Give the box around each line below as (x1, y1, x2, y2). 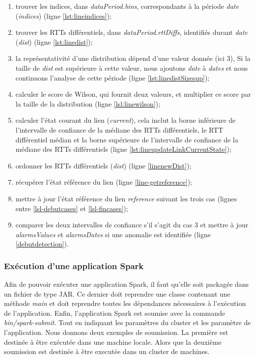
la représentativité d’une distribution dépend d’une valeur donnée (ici (15, 53, 225, 63)
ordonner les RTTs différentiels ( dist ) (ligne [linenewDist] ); (15, 160, 192, 170)
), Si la (230, 53, 251, 63)
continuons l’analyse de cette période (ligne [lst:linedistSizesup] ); (15, 72, 210, 83)
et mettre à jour (200, 220, 249, 230)
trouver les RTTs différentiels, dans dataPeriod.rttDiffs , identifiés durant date (15, 27, 248, 37)
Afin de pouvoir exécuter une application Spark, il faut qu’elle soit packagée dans (4, 279, 249, 289)
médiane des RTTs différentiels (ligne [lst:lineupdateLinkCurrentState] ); (15, 144, 231, 154)
